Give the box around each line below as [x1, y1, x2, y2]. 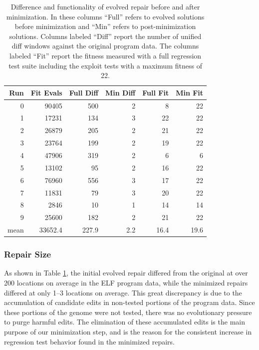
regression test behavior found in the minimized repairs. [4, 336, 175, 346]
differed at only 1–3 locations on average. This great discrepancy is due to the [4, 287, 242, 297]
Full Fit [142, 87, 169, 97]
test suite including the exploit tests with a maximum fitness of [8, 60, 202, 70]
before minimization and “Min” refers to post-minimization [14, 21, 196, 31]
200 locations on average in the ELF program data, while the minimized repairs [4, 277, 248, 287]
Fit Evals [30, 87, 62, 97]
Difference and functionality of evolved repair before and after [10, 1, 200, 11]
